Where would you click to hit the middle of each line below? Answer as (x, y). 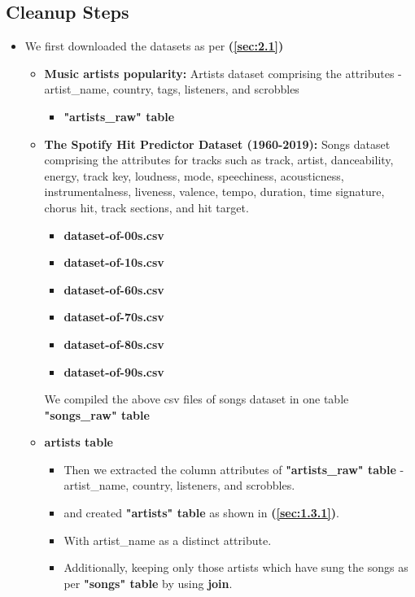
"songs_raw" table (97, 414)
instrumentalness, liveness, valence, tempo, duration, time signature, (214, 192)
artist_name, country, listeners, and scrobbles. (179, 485)
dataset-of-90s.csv (114, 371)
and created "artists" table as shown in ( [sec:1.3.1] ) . (201, 513)
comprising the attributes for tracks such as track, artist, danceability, (219, 160)
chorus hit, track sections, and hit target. (146, 207)
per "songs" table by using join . (148, 583)
